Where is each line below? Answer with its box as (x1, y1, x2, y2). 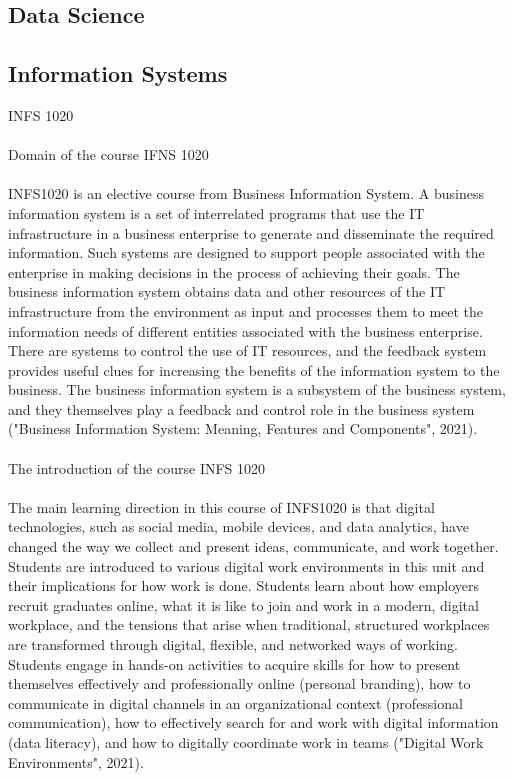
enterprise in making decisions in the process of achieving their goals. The (8, 261, 460, 282)
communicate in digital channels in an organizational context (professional (8, 692, 463, 713)
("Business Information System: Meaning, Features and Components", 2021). (8, 418, 478, 439)
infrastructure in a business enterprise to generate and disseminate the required (8, 222, 494, 243)
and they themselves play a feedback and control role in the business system (8, 398, 475, 419)
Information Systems (8, 58, 228, 89)
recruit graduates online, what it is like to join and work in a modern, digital (8, 594, 479, 615)
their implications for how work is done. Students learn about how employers (8, 575, 480, 596)
